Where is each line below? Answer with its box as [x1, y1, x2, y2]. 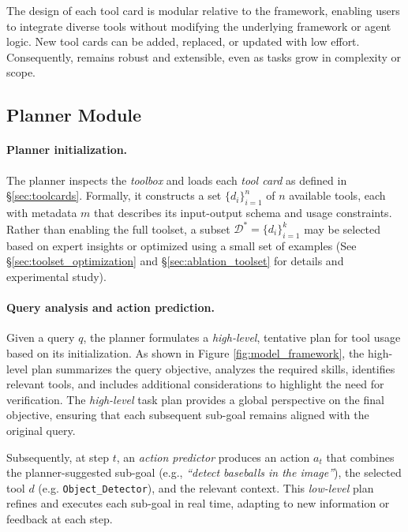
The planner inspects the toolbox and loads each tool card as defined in [6, 171, 347, 188]
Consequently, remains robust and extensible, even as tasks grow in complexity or [6, 48, 402, 65]
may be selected [304, 220, 381, 237]
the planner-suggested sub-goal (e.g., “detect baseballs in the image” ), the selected [6, 464, 402, 481]
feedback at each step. [6, 511, 113, 526]
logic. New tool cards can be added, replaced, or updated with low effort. [6, 33, 360, 50]
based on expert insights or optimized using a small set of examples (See [6, 237, 357, 253]
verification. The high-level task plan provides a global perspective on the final [6, 391, 384, 407]
